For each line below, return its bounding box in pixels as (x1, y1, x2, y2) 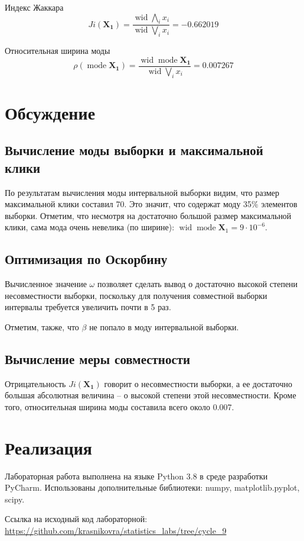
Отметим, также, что (5, 321, 79, 333)
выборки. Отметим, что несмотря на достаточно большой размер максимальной (5, 209, 292, 221)
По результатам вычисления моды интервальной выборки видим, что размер (5, 186, 280, 198)
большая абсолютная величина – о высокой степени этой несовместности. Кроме (5, 389, 296, 401)
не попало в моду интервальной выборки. (89, 321, 239, 333)
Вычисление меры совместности (5, 349, 191, 368)
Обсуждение (5, 100, 96, 124)
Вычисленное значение (5, 278, 87, 290)
